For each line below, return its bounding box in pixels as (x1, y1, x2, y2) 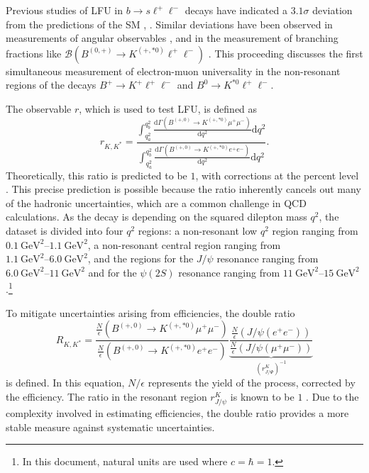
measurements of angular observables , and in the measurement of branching (6, 30, 338, 45)
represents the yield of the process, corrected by (148, 375, 356, 390)
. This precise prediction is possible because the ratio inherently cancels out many (6, 182, 361, 196)
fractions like (6, 45, 62, 60)
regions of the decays (6, 77, 97, 92)
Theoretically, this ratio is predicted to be (6, 167, 187, 182)
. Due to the (306, 389, 359, 404)
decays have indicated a (184, 3, 287, 17)
